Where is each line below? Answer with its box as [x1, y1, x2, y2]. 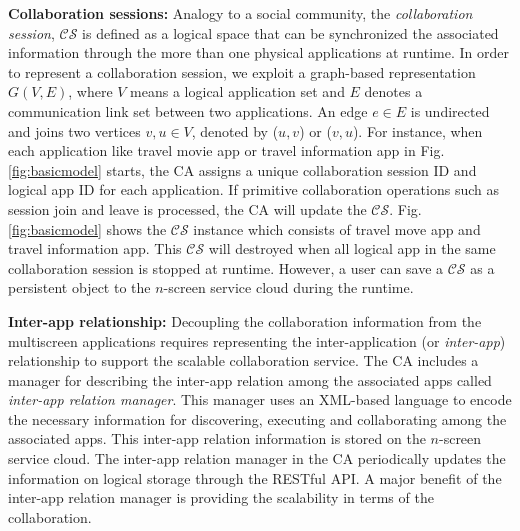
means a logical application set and [130, 81, 345, 102]
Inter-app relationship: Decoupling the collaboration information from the [8, 310, 482, 331]
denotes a [364, 81, 423, 102]
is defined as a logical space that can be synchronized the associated [82, 22, 499, 43]
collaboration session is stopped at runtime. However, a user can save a [8, 257, 444, 278]
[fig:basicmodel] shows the [8, 218, 167, 239]
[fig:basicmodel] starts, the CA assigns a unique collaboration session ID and [8, 159, 477, 180]
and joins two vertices [8, 120, 141, 141]
